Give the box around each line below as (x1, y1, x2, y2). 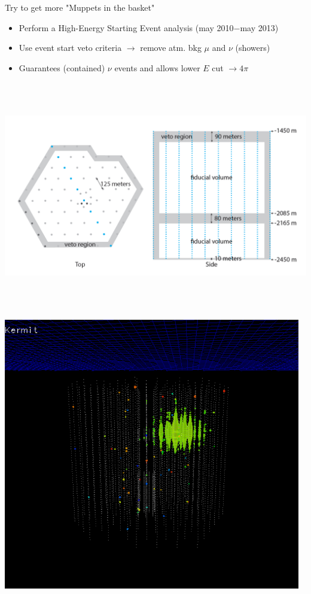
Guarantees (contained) (19, 61, 105, 74)
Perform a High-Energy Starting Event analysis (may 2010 (19, 21, 234, 34)
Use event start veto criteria (19, 41, 122, 54)
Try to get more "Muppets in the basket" (5, 1, 155, 13)
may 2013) (240, 21, 279, 34)
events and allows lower (114, 61, 200, 74)
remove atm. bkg (140, 41, 202, 54)
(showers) (235, 41, 270, 54)
